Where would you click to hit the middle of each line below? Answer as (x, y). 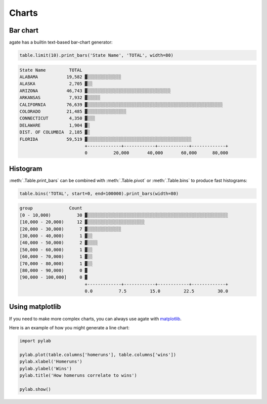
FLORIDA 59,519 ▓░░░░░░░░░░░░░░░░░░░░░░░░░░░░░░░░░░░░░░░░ (106, 139)
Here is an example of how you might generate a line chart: (69, 327)
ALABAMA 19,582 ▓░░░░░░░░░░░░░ (70, 77)
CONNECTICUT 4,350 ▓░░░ (58, 118)
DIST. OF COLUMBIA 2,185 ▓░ (55, 132)
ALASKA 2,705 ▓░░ (56, 84)
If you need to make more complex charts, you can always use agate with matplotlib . (95, 319)
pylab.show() (35, 389)
